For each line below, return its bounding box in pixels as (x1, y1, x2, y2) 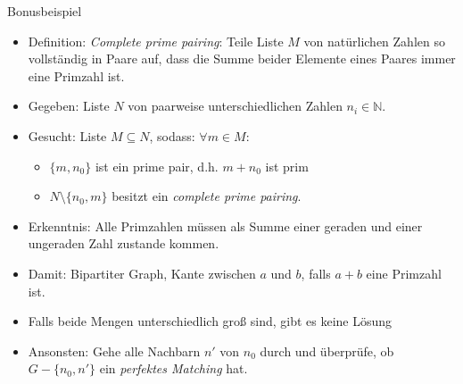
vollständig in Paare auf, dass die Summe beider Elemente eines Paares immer (28, 49, 456, 68)
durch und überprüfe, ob (260, 341, 394, 360)
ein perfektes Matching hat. (99, 359, 248, 378)
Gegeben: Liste (28, 96, 110, 115)
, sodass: (149, 126, 195, 145)
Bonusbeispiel (7, 2, 82, 20)
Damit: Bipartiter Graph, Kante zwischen (28, 263, 256, 282)
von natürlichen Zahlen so (303, 31, 445, 50)
